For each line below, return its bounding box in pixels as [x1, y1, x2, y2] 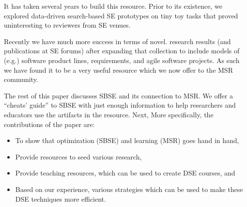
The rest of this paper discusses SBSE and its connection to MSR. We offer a [4, 90, 233, 100]
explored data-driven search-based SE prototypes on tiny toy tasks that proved [4, 10, 238, 20]
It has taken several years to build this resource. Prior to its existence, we [4, 1, 222, 11]
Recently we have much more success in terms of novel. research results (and [4, 36, 231, 46]
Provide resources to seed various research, [15, 151, 142, 161]
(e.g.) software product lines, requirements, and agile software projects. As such [4, 55, 240, 65]
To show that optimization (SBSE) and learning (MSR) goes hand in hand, [15, 135, 239, 145]
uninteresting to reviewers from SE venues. [4, 20, 131, 30]
